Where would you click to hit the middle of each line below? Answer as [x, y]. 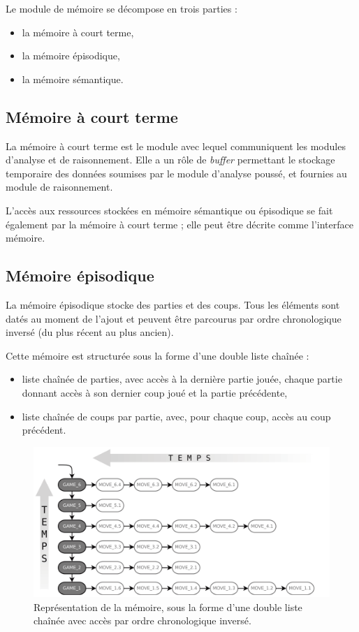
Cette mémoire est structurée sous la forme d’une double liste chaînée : [157, 355]
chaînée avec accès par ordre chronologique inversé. [142, 620]
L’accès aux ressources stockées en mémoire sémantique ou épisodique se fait [169, 210]
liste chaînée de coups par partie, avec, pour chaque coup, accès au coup [176, 416]
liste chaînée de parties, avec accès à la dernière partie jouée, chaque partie [182, 379]
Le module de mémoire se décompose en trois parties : [122, 8]
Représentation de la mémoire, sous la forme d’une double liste [168, 607]
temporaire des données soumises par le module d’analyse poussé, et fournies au [176, 173]
